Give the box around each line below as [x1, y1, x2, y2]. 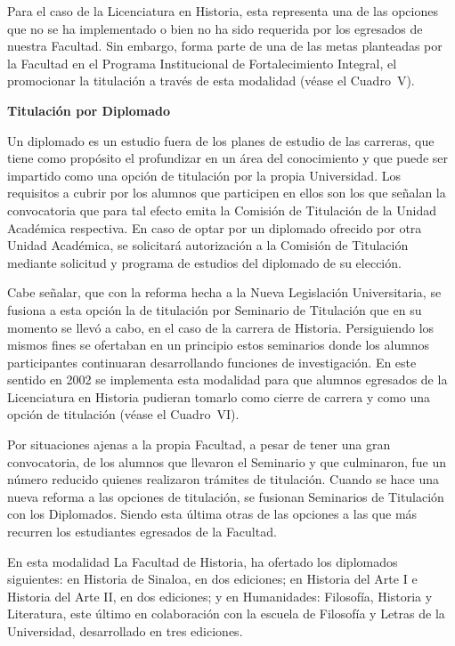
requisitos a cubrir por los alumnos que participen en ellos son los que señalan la [7, 183, 446, 202]
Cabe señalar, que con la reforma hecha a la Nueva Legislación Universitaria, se [7, 283, 442, 302]
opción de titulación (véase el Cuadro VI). [7, 405, 240, 424]
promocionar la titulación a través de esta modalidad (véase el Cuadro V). [7, 71, 415, 90]
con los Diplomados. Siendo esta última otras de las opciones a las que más [7, 505, 418, 523]
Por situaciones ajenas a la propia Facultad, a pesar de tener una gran [7, 435, 391, 454]
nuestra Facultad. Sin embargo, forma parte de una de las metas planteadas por [7, 36, 443, 55]
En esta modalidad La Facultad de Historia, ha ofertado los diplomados [7, 552, 398, 570]
